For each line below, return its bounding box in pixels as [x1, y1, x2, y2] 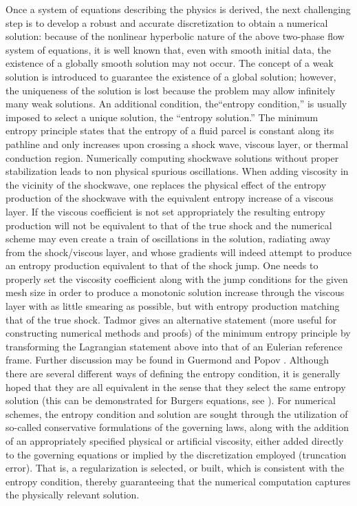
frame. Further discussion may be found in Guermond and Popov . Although [6, 352, 329, 367]
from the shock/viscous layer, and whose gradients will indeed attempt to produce [6, 244, 351, 259]
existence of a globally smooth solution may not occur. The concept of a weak [6, 56, 334, 70]
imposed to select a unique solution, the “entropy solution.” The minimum [6, 109, 318, 124]
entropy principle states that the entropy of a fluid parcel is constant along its [6, 123, 334, 138]
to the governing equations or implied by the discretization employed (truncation [6, 447, 347, 461]
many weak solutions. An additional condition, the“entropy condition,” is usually [6, 96, 347, 111]
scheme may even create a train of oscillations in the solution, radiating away [6, 231, 331, 246]
